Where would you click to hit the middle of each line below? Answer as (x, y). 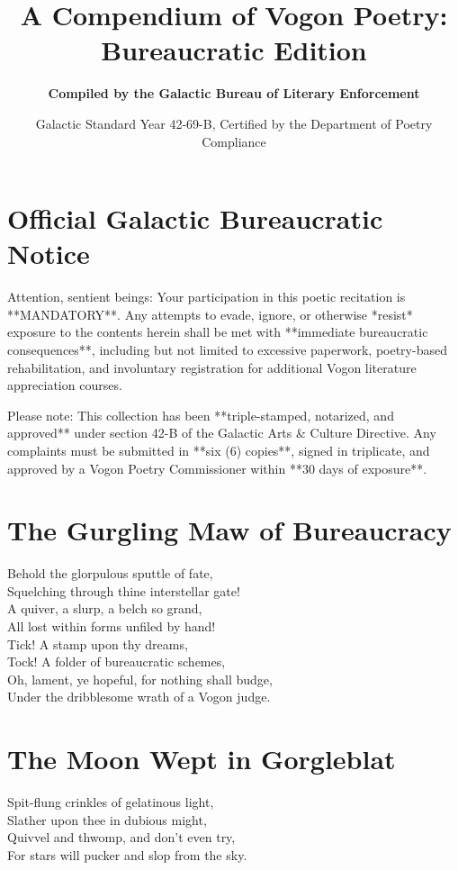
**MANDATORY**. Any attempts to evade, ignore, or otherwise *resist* (210, 314)
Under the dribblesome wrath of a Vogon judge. (139, 697)
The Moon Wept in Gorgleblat (202, 759)
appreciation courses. (65, 385)
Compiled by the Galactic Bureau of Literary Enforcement (234, 93)
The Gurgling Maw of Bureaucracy (229, 530)
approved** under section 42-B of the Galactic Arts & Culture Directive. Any (222, 433)
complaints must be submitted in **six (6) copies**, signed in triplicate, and (219, 450)
